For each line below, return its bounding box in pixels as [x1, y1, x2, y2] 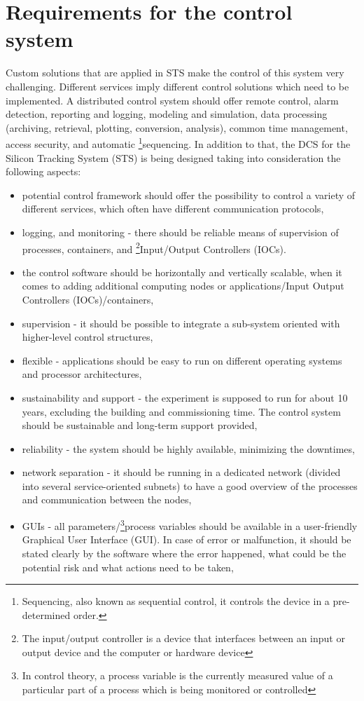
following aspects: [6, 164, 81, 179]
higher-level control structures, [22, 329, 153, 344]
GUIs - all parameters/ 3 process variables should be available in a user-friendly [22, 517, 358, 533]
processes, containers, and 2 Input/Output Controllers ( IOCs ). [22, 239, 286, 256]
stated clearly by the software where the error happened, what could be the [22, 545, 346, 560]
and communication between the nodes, [22, 492, 192, 507]
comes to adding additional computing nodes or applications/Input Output [22, 278, 344, 293]
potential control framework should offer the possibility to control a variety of [22, 187, 356, 202]
